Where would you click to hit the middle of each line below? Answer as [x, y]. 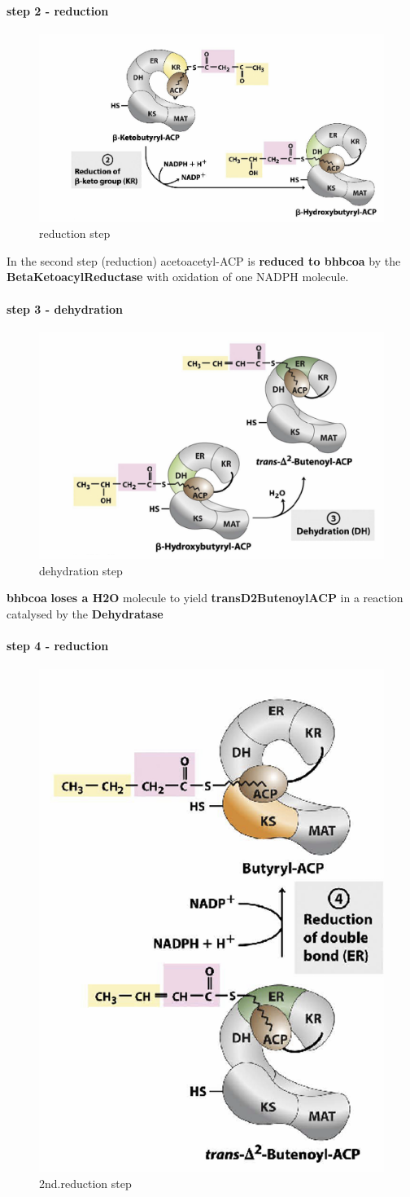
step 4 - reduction [58, 646]
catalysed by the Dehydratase [85, 613]
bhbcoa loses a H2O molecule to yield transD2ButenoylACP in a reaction [205, 598]
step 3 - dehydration [65, 308]
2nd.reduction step [85, 1183]
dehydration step [81, 570]
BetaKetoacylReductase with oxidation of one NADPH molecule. [178, 277]
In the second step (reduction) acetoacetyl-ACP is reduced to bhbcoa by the [204, 260]
